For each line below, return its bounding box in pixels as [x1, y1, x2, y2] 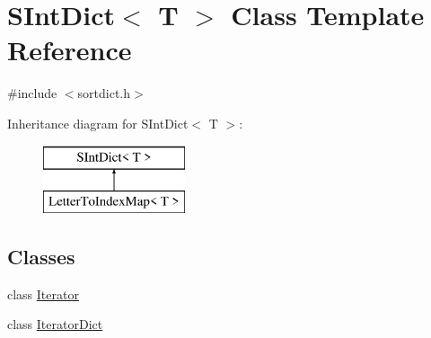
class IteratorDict [7, 315, 103, 334]
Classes [7, 243, 75, 271]
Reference [7, 31, 132, 68]
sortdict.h [77, 84, 131, 102]
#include [7, 84, 57, 102]
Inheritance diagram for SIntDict [7, 113, 189, 132]
